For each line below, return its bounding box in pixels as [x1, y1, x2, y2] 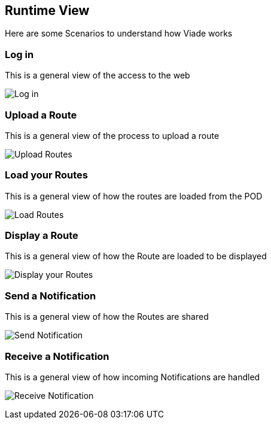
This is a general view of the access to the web [5, 70, 190, 81]
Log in [5, 48, 34, 60]
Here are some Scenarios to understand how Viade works [5, 28, 233, 39]
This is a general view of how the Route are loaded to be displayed [5, 251, 267, 262]
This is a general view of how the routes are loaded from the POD [5, 190, 263, 201]
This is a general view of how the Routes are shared [5, 311, 209, 322]
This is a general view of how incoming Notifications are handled [5, 371, 260, 382]
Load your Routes [5, 169, 88, 181]
